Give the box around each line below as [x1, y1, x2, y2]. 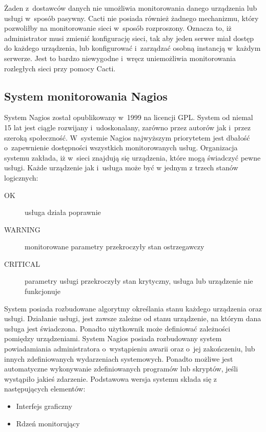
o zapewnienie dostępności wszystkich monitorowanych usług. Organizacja [4, 142, 238, 153]
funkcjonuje [25, 286, 61, 297]
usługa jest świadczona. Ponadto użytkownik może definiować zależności [4, 323, 231, 333]
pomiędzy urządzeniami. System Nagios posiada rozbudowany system [4, 333, 222, 344]
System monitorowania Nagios [4, 88, 168, 104]
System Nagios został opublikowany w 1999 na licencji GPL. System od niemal [4, 112, 253, 123]
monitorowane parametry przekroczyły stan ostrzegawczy [25, 241, 204, 252]
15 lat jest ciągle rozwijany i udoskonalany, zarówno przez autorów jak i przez [4, 122, 251, 132]
